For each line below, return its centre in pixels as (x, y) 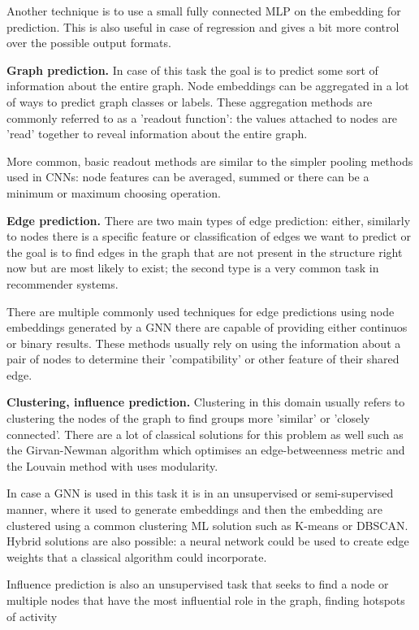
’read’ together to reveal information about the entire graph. (157, 134)
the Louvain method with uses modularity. (112, 465)
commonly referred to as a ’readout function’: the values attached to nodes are (202, 117)
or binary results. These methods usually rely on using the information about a (204, 343)
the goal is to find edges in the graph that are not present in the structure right (205, 252)
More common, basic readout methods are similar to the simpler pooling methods (210, 161)
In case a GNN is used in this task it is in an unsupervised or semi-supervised (200, 493)
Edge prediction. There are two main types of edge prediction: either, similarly (209, 220)
